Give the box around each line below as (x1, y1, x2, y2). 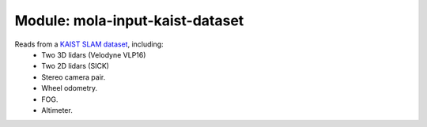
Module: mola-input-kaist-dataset (14, 12, 244, 29)
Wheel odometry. (41, 84, 98, 93)
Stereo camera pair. (41, 72, 106, 82)
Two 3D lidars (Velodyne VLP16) (41, 50, 146, 59)
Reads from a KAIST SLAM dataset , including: (14, 39, 164, 49)
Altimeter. (41, 105, 73, 114)
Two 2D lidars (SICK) (41, 62, 110, 71)
